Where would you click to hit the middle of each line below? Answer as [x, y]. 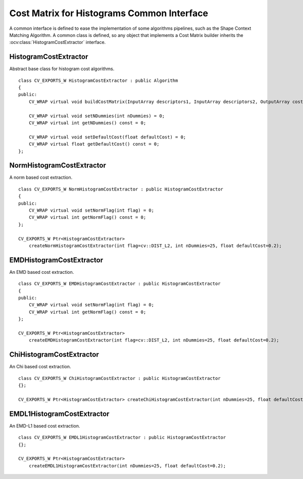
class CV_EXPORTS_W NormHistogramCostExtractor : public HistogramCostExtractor [121, 189]
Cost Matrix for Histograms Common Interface [109, 13]
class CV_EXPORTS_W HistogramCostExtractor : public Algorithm [98, 80]
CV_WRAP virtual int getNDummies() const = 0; [87, 123]
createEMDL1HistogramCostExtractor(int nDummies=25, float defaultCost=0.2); [127, 466]
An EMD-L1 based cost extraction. [45, 426]
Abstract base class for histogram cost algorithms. [62, 69]
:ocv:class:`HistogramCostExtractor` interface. [58, 42]
